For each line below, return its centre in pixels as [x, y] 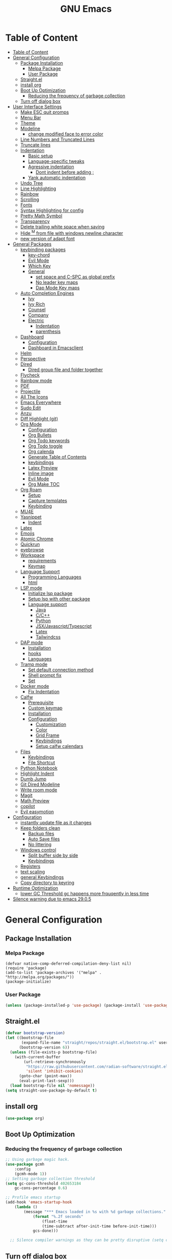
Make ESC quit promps [45, 112]
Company [38, 315]
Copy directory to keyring [47, 882]
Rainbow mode [36, 380]
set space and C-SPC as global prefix [75, 277]
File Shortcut [41, 762]
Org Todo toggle [45, 446]
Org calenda [41, 451]
